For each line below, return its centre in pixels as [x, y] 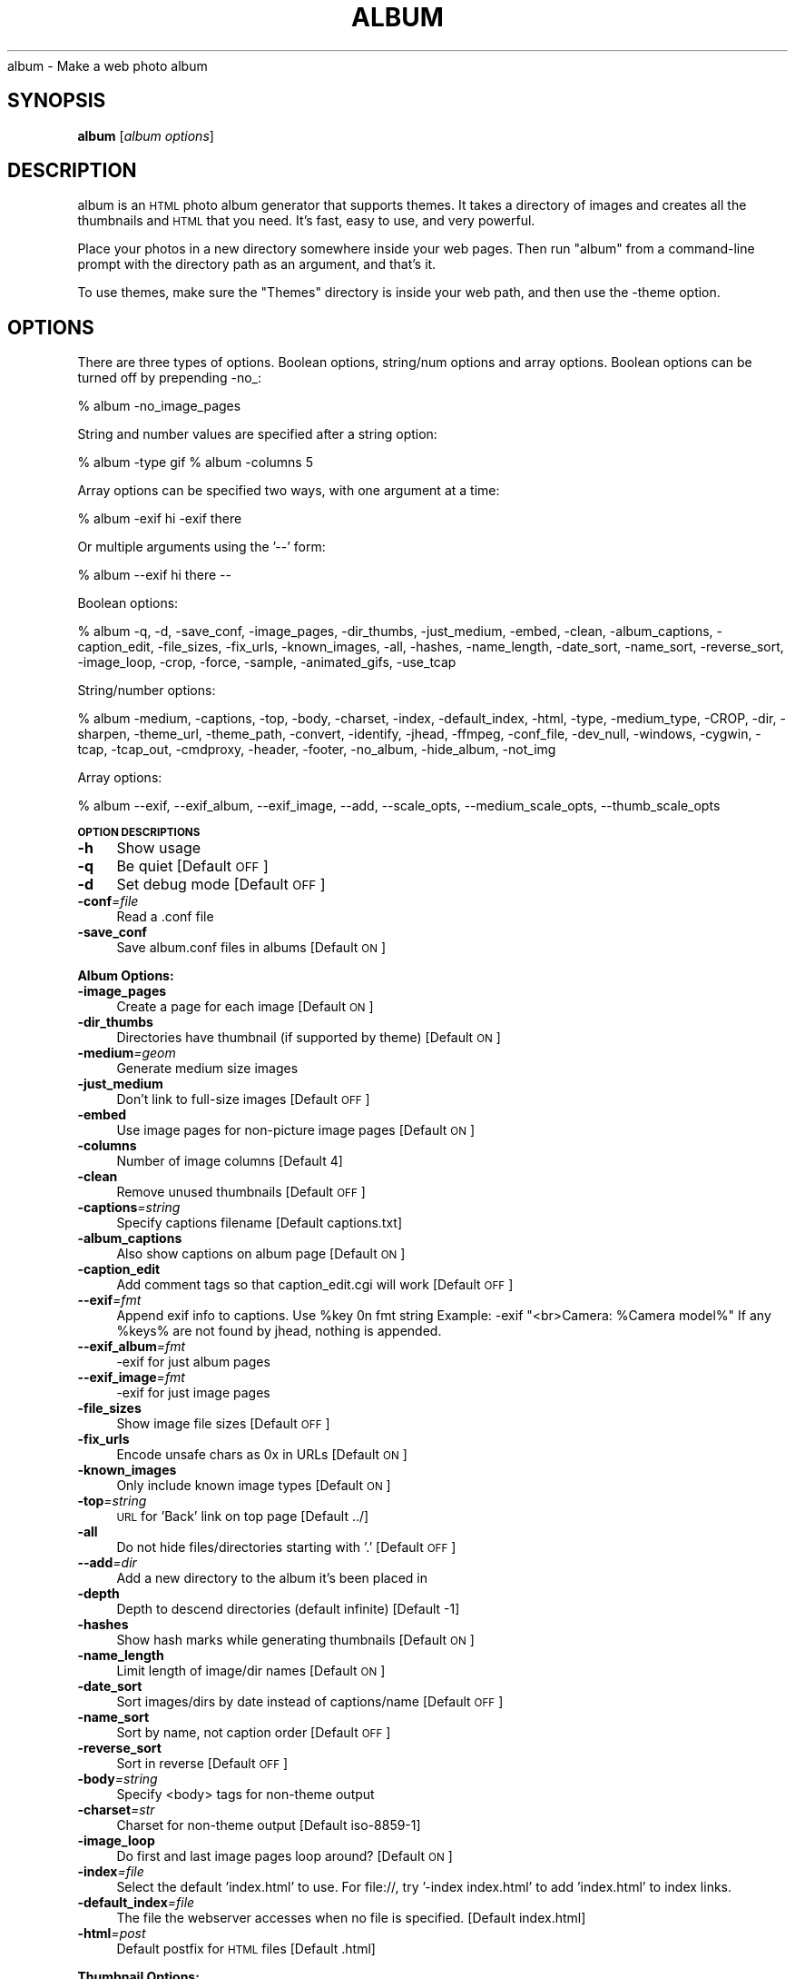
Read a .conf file [165, 917]
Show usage [159, 848]
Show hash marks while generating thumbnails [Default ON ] [295, 1640]
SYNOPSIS [57, 101]
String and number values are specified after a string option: [257, 434]
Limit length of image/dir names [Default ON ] [251, 1671]
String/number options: [147, 691]
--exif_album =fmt [132, 1347]
